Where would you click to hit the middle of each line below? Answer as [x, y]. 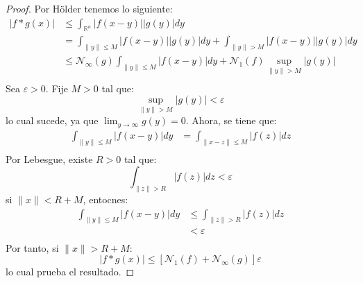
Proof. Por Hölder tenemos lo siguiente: [89, 8]
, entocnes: [105, 199]
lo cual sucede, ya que [52, 120]
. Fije [57, 88]
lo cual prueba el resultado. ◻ [70, 272]
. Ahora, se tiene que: [231, 120]
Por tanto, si [32, 247]
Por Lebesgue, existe [49, 158]
